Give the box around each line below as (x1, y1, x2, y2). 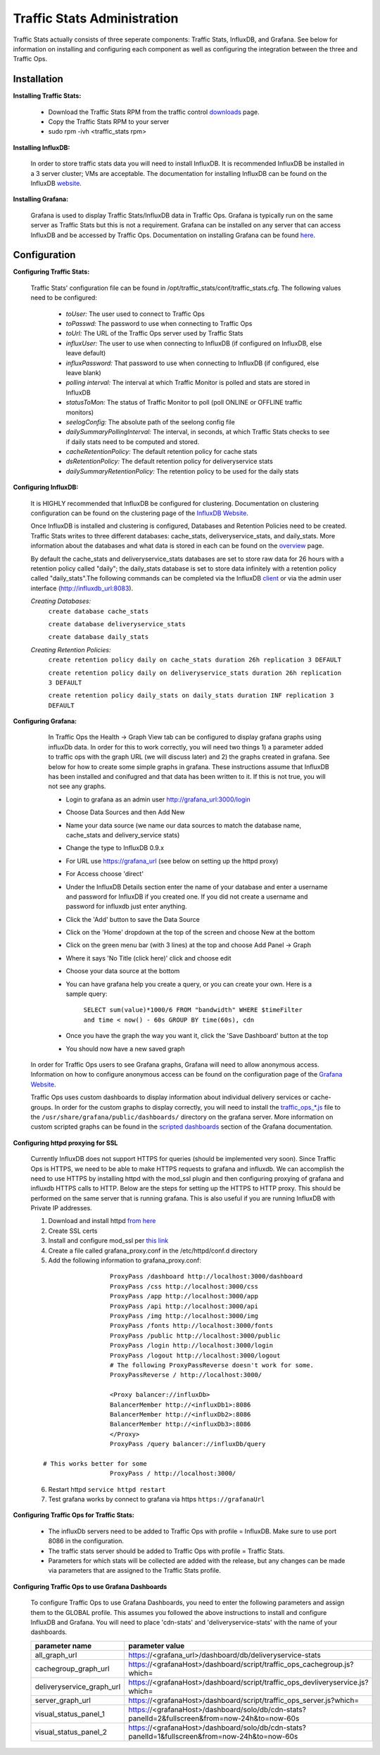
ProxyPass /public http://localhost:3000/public (109, 1331, 281, 1340)
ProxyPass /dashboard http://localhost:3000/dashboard (109, 1272, 303, 1281)
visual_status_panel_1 (34, 1709, 106, 1718)
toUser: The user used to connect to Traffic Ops (65, 310, 205, 318)
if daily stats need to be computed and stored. (65, 437, 200, 446)
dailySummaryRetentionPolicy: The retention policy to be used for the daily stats (65, 467, 299, 475)
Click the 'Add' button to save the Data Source (65, 915, 200, 923)
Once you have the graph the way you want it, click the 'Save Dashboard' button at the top (65, 1032, 329, 1040)
